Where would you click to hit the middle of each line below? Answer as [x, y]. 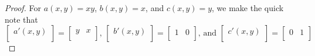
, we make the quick [248, 8]
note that [21, 19]
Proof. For [23, 8]
